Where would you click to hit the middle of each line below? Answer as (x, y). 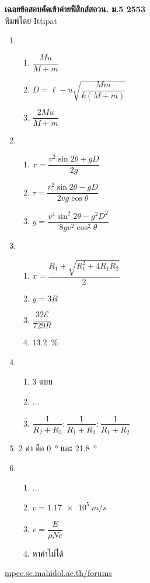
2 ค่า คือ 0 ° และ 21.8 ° (57, 448)
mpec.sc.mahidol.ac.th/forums (58, 573)
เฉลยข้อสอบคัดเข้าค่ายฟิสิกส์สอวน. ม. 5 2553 (75, 9)
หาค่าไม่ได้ (48, 553)
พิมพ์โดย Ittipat (31, 20)
